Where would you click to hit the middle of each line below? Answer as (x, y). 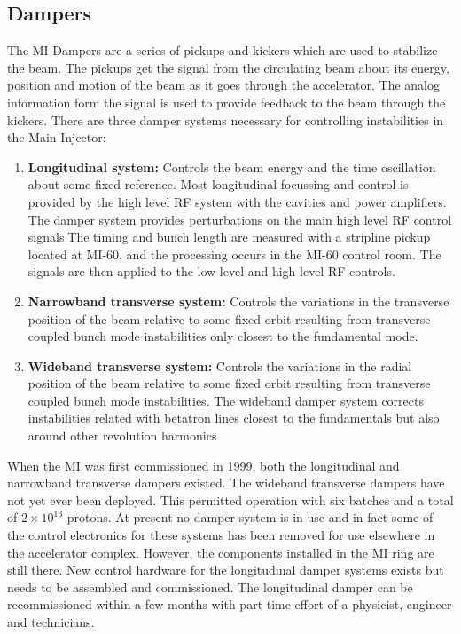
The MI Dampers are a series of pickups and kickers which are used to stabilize (223, 50)
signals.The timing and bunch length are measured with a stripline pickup (229, 237)
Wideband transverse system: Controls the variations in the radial (220, 365)
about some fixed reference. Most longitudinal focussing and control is (218, 184)
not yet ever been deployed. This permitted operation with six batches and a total (230, 499)
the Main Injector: (57, 137)
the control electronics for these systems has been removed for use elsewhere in (221, 535)
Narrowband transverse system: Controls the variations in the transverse (238, 301)
